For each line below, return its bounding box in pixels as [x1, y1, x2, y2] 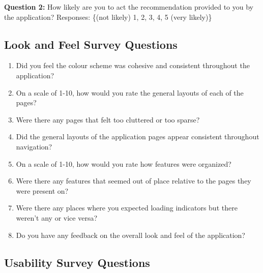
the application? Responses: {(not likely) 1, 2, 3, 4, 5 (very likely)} [4, 11, 212, 22]
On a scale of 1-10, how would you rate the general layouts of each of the [16, 87, 244, 98]
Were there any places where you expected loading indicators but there [16, 202, 238, 213]
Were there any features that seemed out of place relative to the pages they [16, 175, 251, 186]
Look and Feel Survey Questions [4, 36, 178, 52]
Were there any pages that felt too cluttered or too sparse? [16, 114, 200, 125]
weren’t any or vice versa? [16, 212, 98, 223]
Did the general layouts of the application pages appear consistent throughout [16, 131, 259, 142]
